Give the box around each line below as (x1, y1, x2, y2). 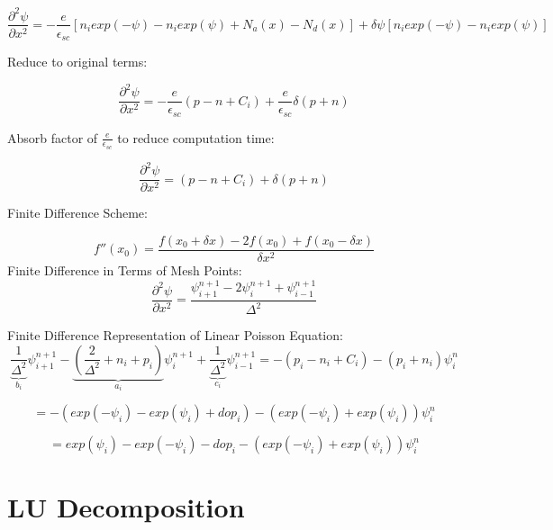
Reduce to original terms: (7, 52, 148, 71)
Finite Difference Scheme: (7, 203, 148, 222)
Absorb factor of (7, 128, 98, 147)
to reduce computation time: (117, 128, 275, 147)
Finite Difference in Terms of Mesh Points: (7, 261, 242, 280)
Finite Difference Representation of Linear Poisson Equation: (7, 326, 343, 345)
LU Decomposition (7, 489, 245, 526)
